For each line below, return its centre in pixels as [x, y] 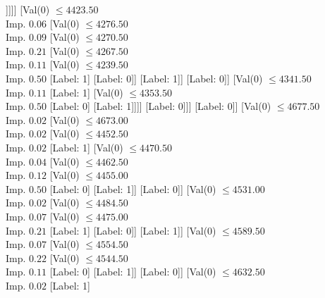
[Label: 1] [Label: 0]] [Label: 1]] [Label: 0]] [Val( [152, 78]
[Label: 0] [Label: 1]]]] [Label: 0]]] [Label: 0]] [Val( [156, 106]
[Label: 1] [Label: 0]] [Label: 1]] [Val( [129, 230]
